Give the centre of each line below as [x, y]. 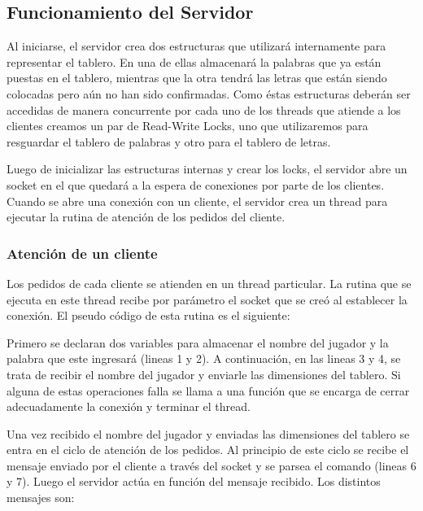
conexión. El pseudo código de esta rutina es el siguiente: [148, 315]
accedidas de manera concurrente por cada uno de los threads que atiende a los [204, 109]
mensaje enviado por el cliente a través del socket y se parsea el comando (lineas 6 [211, 465]
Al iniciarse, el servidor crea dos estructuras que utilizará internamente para [196, 46]
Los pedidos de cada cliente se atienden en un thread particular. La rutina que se [209, 283]
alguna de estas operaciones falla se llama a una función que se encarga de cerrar [208, 390]
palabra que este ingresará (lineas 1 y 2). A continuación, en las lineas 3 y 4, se [204, 358]
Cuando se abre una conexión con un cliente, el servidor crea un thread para [197, 201]
